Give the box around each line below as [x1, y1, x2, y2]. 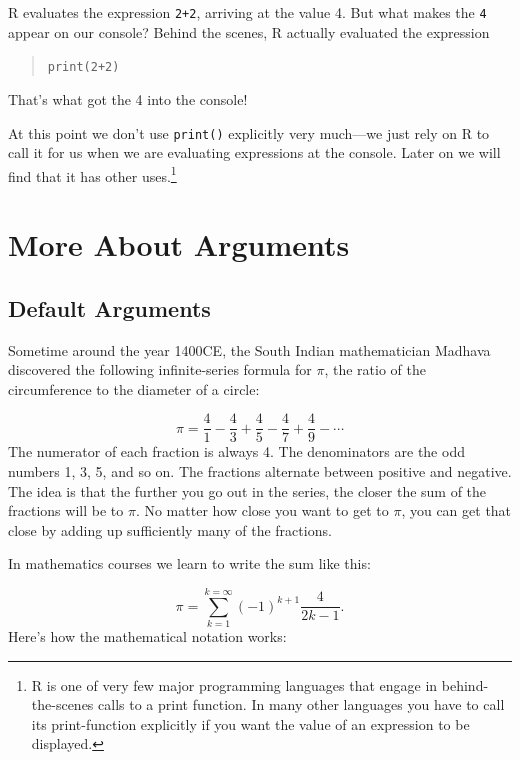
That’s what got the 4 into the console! [8, 88, 248, 109]
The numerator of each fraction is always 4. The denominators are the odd [8, 441, 465, 462]
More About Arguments [8, 224, 350, 265]
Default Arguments [8, 292, 211, 323]
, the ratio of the [324, 359, 426, 380]
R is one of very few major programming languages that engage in [31, 674, 438, 695]
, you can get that [401, 500, 512, 521]
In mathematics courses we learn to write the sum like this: [8, 553, 371, 574]
